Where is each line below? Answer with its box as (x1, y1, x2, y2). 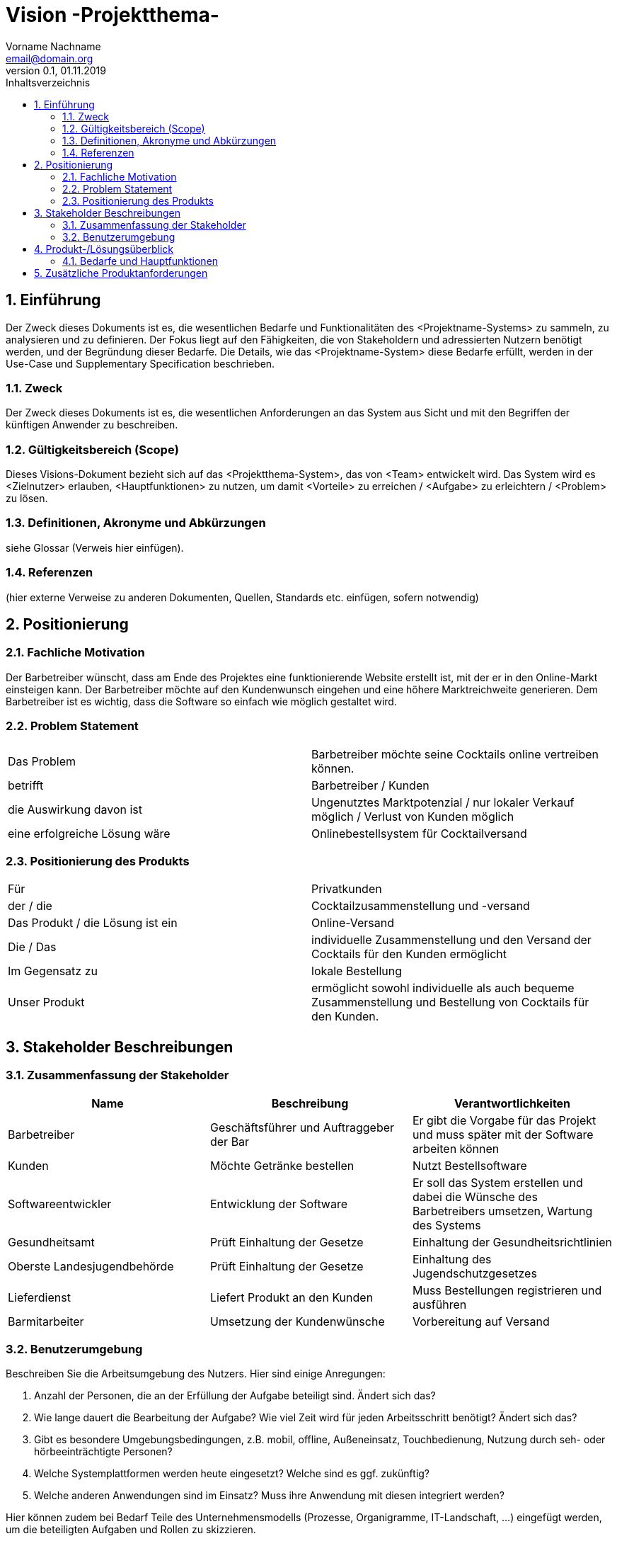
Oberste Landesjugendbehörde (8, 1258, 174, 1273)
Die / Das (8, 940, 57, 955)
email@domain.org (6, 52, 93, 64)
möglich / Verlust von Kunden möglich (311, 809, 514, 824)
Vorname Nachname (6, 40, 101, 52)
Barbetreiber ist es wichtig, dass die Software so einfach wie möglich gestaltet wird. (6, 695, 397, 707)
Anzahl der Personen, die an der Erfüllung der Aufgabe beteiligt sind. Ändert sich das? (34, 1389, 436, 1402)
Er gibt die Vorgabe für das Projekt (412, 1113, 596, 1127)
